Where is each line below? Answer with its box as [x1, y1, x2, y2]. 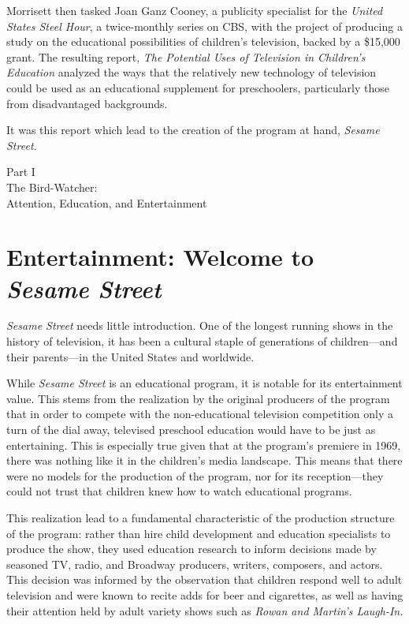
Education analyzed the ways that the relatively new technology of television [6, 64, 377, 80]
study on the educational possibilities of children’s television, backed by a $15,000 [6, 33, 400, 50]
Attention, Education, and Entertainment [6, 194, 207, 211]
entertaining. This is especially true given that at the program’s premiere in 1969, [6, 436, 401, 453]
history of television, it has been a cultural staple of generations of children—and [6, 333, 398, 349]
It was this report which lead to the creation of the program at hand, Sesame [6, 121, 380, 138]
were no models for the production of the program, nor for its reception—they [6, 467, 384, 484]
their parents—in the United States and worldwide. [6, 348, 255, 364]
